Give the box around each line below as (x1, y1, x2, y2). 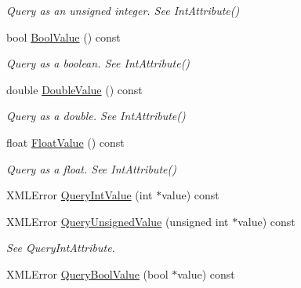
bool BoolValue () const (6, 28, 121, 45)
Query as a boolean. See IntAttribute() (6, 55, 190, 71)
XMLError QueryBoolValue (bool (6, 265, 169, 282)
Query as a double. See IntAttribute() (6, 108, 186, 124)
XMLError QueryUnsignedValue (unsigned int (6, 213, 229, 229)
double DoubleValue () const (6, 81, 143, 97)
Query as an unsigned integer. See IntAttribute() (6, 2, 240, 18)
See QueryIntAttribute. (6, 239, 115, 256)
